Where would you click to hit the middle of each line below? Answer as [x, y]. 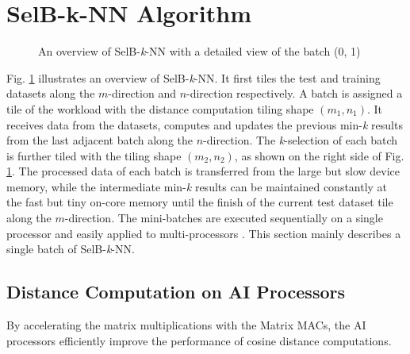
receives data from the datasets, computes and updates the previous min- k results [205, 124]
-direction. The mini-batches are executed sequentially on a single [224, 218]
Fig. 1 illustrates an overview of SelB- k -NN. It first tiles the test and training [194, 77]
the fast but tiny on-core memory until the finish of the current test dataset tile [200, 202]
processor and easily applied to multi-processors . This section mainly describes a [204, 233]
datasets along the [51, 93]
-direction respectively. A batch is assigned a [295, 93]
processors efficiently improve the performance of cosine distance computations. [199, 340]
